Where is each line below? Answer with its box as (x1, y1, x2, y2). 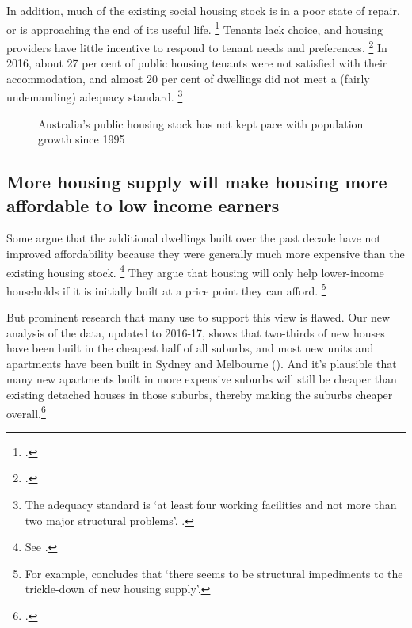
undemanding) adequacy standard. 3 (6, 86, 183, 105)
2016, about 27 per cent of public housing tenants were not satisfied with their (6, 55, 387, 71)
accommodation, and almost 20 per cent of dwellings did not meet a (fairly (6, 70, 370, 86)
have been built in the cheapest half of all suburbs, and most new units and (6, 340, 374, 356)
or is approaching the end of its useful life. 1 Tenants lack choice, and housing (6, 18, 383, 37)
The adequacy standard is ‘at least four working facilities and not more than (25, 497, 397, 512)
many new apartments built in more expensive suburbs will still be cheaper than (6, 371, 397, 387)
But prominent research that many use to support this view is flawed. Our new (6, 309, 391, 325)
